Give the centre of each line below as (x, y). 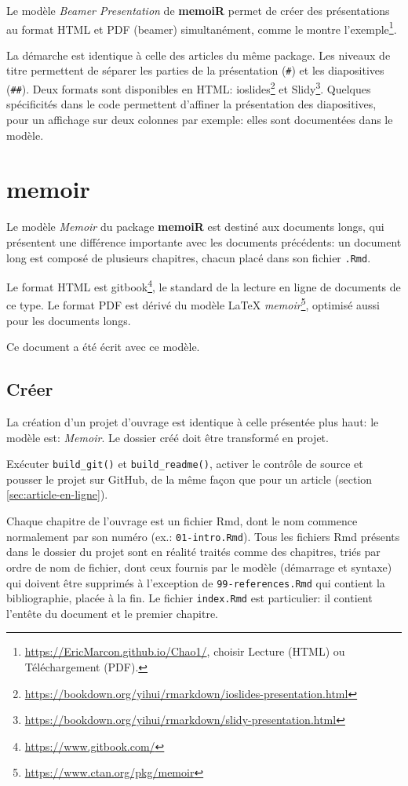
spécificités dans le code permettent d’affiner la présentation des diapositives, (191, 104)
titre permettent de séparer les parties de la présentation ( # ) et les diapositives (195, 70)
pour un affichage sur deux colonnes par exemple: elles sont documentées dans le (200, 119)
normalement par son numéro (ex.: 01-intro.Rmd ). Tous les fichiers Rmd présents (203, 536)
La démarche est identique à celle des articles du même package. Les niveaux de (199, 55)
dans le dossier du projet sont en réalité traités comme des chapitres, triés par (193, 552)
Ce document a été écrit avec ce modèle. (103, 347)
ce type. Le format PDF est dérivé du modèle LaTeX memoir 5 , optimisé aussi (193, 304)
